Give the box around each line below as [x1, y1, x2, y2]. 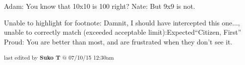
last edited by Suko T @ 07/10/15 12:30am [4, 53, 114, 62]
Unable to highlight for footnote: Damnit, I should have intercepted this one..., [4, 17, 240, 27]
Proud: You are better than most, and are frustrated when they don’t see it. [4, 36, 232, 46]
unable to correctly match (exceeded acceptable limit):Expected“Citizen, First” [4, 27, 242, 37]
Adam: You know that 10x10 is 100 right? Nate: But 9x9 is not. [4, 1, 195, 11]
